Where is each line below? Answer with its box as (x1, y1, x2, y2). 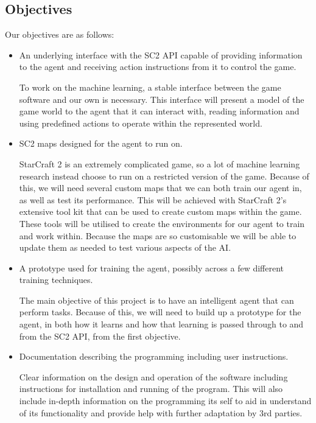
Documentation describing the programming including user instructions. (19, 350, 289, 363)
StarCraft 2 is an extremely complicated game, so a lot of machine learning (19, 157, 300, 170)
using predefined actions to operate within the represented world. (19, 116, 262, 129)
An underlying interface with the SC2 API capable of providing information (19, 48, 303, 61)
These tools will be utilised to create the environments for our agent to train (19, 217, 305, 229)
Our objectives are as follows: (5, 28, 114, 41)
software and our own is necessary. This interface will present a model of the (19, 93, 304, 105)
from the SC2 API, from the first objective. (19, 329, 181, 342)
